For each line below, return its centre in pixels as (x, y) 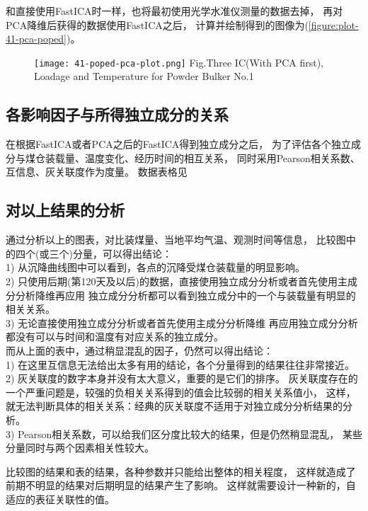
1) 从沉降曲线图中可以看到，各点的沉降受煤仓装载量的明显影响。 (156, 267)
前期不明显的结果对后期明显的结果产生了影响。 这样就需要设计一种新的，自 (181, 485)
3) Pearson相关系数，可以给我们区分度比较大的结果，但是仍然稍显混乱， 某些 (184, 434)
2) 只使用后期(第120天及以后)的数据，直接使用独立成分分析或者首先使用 (172, 281)
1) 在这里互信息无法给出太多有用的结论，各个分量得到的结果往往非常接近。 (180, 364)
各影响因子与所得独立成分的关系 (117, 114)
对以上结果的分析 (65, 210)
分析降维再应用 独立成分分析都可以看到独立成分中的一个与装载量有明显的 (185, 295)
